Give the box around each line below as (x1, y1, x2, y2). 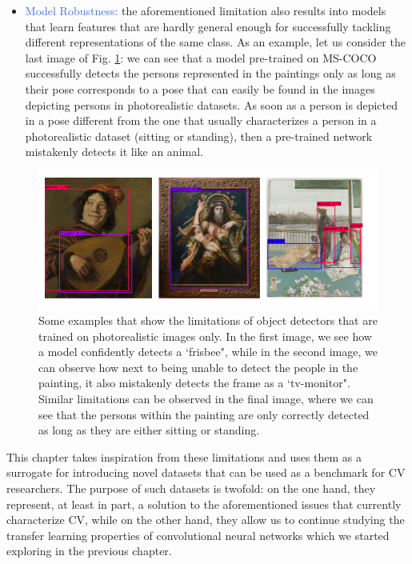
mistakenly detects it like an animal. (25, 143, 203, 160)
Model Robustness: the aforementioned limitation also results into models (25, 2, 386, 18)
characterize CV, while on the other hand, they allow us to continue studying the (6, 511, 405, 528)
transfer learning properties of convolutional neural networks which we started (6, 526, 390, 543)
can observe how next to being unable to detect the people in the (38, 358, 358, 375)
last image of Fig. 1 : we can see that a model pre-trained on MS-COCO (25, 49, 377, 66)
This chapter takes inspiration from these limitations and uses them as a (6, 448, 362, 465)
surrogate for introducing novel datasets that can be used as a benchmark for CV (6, 464, 406, 481)
